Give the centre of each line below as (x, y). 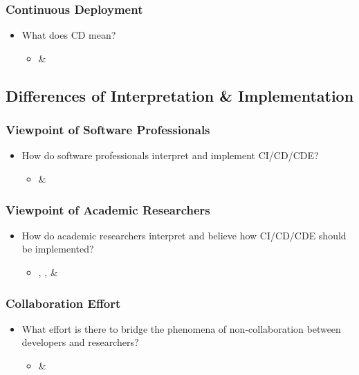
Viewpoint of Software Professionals (108, 130)
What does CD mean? (69, 35)
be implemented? (58, 249)
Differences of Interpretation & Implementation (180, 95)
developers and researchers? (80, 342)
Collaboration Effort (63, 303)
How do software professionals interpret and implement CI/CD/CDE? (170, 155)
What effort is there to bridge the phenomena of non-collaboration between (181, 328)
